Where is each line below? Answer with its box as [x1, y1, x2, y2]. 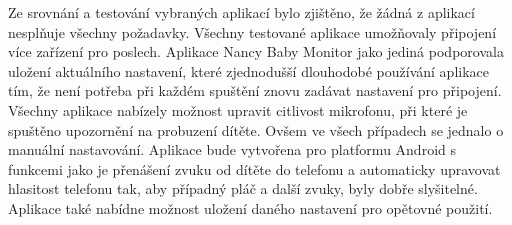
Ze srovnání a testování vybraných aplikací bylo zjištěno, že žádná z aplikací [8, 2, 475, 22]
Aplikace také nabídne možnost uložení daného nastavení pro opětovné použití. [8, 197, 493, 218]
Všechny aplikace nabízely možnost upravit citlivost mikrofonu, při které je [8, 99, 468, 120]
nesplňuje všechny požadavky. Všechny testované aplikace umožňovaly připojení [8, 21, 497, 42]
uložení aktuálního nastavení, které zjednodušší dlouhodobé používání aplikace [8, 60, 490, 81]
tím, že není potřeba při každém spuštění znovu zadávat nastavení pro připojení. [8, 80, 502, 101]
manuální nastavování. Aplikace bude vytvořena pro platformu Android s [8, 139, 456, 160]
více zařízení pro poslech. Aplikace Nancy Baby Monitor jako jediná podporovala [8, 41, 504, 62]
